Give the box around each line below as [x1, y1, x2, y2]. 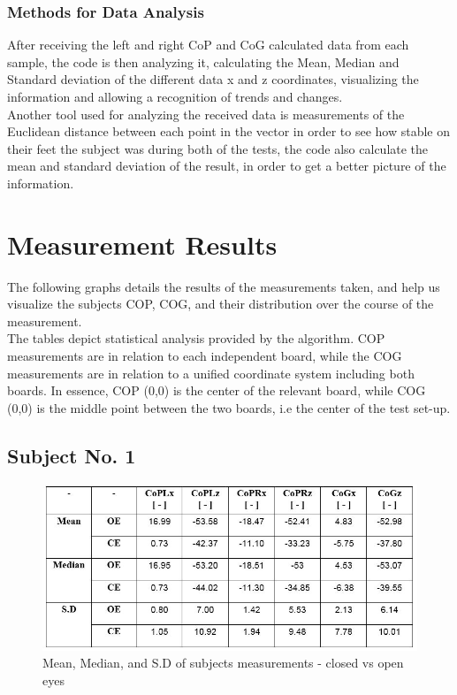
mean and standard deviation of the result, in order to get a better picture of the [7, 157, 446, 175]
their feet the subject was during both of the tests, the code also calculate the [7, 139, 429, 157]
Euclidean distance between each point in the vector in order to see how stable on [7, 122, 451, 141]
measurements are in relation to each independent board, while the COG [7, 347, 402, 365]
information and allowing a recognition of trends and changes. [7, 88, 343, 105]
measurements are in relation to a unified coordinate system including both [7, 363, 415, 382]
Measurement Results [7, 225, 278, 262]
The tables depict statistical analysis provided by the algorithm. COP [7, 329, 385, 347]
